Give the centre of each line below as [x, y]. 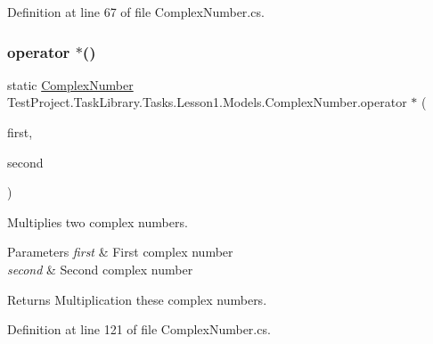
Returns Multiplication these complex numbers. [137, 299]
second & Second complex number [100, 269]
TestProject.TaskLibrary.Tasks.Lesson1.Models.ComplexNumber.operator [207, 102]
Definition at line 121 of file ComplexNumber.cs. [139, 329]
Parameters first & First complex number [120, 252]
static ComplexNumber [70, 84]
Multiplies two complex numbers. [98, 221]
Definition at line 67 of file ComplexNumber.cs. [136, 12]
